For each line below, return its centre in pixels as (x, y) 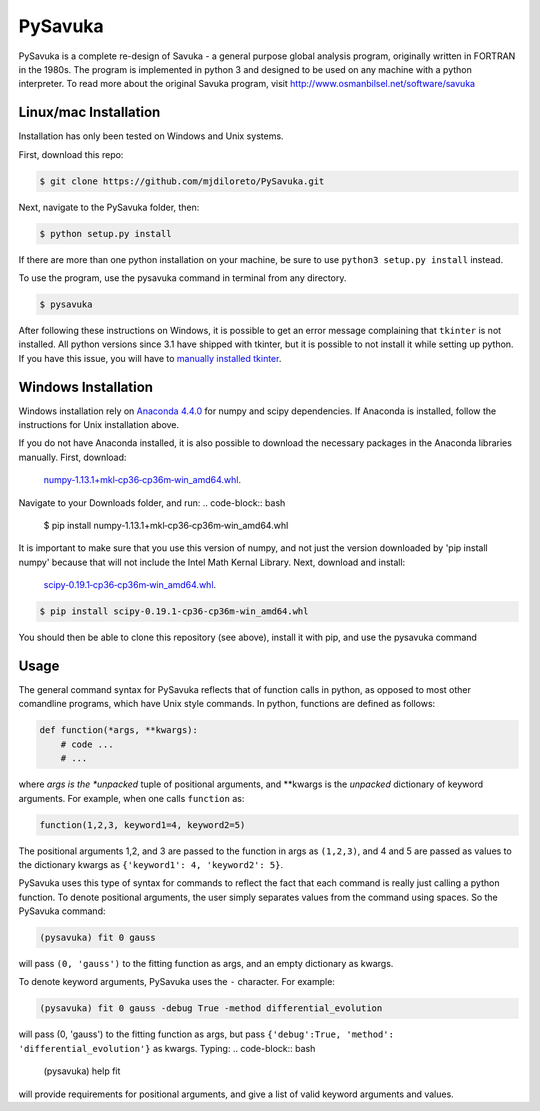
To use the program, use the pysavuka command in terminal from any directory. (182, 277)
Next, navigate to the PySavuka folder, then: (109, 207)
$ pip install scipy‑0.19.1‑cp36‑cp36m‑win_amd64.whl (174, 611)
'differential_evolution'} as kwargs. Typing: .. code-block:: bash (167, 1048)
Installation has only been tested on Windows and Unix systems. (151, 136)
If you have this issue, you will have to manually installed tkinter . (150, 358)
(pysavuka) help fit (82, 1071)
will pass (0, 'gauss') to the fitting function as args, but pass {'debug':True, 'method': (206, 1034)
